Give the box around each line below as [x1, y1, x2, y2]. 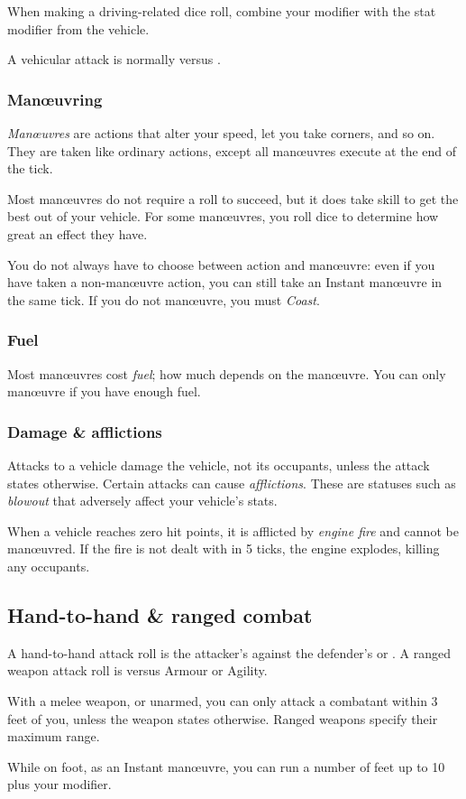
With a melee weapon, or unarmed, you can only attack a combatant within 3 [7, 691, 438, 710]
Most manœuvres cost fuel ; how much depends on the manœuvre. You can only [7, 364, 446, 383]
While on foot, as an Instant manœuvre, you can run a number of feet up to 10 [7, 757, 445, 776]
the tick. [7, 159, 53, 178]
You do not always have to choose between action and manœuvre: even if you [7, 255, 435, 274]
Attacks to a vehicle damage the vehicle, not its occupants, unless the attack [7, 455, 430, 474]
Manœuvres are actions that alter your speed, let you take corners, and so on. [7, 124, 435, 142]
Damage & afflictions [7, 420, 162, 442]
